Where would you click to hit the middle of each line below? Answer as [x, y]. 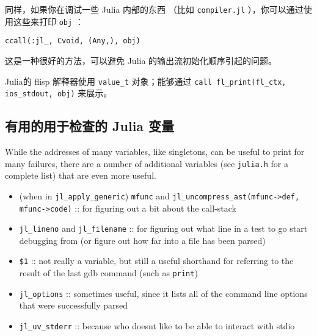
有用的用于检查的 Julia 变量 [90, 126]
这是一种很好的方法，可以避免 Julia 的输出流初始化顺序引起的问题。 [141, 60]
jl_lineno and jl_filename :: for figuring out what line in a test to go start [163, 228]
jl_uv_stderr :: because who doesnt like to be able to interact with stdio [157, 326]
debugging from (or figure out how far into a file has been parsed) [142, 240]
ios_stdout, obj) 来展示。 [59, 93]
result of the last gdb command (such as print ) [108, 273]
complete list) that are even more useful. [81, 175]
